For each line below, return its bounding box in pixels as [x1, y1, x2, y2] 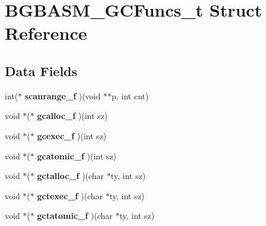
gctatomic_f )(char [37, 209, 113, 222]
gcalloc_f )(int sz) [37, 109, 108, 122]
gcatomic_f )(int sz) [37, 149, 117, 162]
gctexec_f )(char [37, 189, 103, 202]
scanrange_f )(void [24, 89, 101, 102]
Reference [5, 21, 87, 45]
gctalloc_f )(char [37, 169, 104, 182]
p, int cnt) [111, 89, 149, 102]
